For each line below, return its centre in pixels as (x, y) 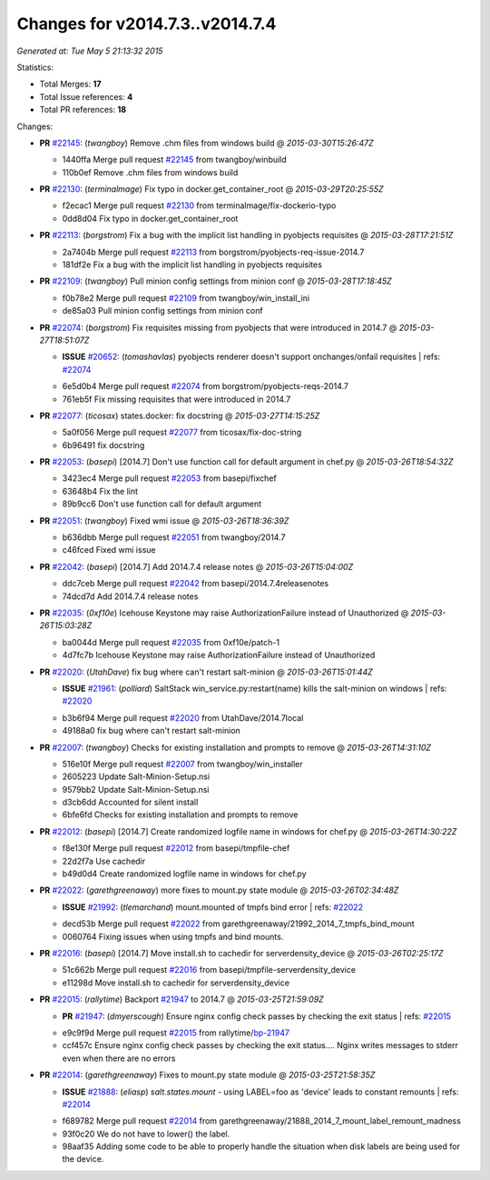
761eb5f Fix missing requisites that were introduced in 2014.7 (176, 399)
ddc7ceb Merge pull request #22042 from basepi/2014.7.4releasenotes (196, 584)
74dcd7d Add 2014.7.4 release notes (130, 596)
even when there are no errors (119, 1058)
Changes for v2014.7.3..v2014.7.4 (147, 24)
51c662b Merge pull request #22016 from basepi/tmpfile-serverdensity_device (209, 970)
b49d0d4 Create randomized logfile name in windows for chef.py (184, 874)
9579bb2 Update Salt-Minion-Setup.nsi (136, 789)
